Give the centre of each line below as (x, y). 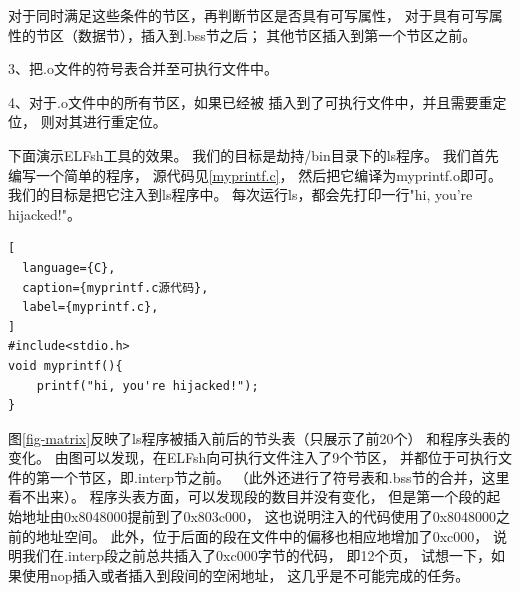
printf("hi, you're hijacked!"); (147, 385)
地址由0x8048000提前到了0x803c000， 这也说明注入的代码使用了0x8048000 (259, 516)
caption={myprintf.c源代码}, (115, 287)
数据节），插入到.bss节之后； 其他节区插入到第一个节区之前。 (277, 34)
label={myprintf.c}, (90, 307)
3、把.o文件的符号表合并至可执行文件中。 (143, 68)
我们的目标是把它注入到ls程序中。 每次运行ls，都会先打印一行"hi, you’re (240, 194)
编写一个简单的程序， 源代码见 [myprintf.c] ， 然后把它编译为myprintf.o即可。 (255, 174)
